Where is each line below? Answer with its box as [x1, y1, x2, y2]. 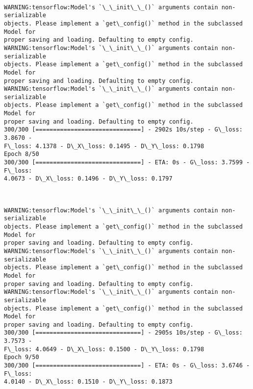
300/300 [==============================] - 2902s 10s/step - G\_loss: [4, 126, 243, 133]
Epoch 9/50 [4, 354, 39, 361]
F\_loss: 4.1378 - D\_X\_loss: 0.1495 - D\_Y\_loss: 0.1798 [4, 142, 204, 150]
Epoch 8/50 [4, 151, 39, 158]
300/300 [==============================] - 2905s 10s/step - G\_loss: [4, 329, 243, 337]
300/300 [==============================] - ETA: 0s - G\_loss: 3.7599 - [4, 159, 250, 166]
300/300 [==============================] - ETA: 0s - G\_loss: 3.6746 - [4, 362, 250, 369]
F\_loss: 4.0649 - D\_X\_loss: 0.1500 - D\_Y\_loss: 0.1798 [4, 345, 204, 353]
